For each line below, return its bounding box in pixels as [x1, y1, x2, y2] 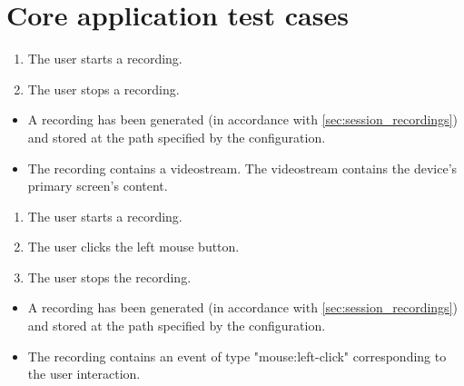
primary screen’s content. [27, 176, 168, 195]
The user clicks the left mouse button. [27, 237, 240, 256]
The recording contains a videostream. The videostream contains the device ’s [27, 158, 458, 177]
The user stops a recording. [27, 79, 180, 98]
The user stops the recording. [27, 267, 192, 286]
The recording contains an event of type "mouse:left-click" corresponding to [27, 346, 447, 365]
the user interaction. [27, 364, 141, 383]
